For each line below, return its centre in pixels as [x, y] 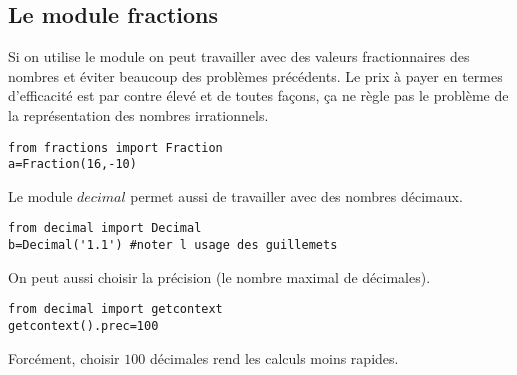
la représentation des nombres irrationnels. [138, 114]
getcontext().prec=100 [83, 326]
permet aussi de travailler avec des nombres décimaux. [296, 195]
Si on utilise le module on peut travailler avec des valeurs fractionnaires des [239, 56]
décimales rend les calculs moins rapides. [274, 357]
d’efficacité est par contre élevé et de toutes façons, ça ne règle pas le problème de [258, 95]
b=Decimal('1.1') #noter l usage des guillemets [173, 245]
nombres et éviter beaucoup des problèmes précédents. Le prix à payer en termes [255, 75]
